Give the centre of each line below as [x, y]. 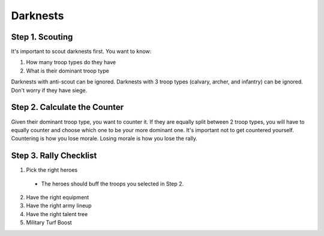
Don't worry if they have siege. [49, 90]
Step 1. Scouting [42, 37]
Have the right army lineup [59, 206]
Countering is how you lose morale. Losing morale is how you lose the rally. [104, 139]
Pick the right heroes [52, 170]
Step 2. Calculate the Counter [67, 107]
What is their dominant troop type [67, 71]
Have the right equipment [58, 197]
